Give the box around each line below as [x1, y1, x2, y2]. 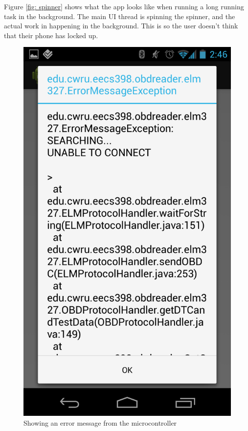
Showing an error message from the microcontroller [23, 417, 177, 428]
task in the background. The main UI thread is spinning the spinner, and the [4, 11, 235, 21]
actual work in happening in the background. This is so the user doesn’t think [4, 21, 238, 31]
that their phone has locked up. [4, 30, 98, 40]
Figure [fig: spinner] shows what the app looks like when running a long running [4, 1, 244, 11]
